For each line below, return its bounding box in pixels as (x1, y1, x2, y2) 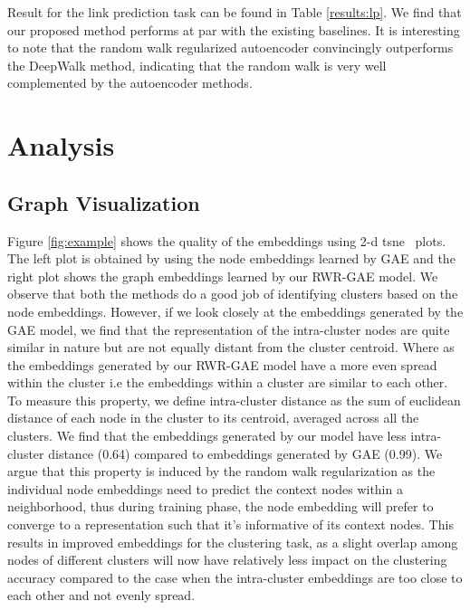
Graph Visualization (7, 188, 200, 216)
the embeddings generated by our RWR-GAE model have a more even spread (7, 355, 437, 374)
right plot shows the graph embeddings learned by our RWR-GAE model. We (7, 266, 438, 285)
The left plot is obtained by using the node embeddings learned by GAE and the (7, 249, 456, 268)
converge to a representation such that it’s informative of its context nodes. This (7, 515, 454, 534)
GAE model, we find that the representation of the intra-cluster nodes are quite (7, 319, 450, 338)
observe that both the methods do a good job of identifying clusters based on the (7, 284, 458, 303)
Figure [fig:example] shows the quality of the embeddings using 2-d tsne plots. (7, 231, 446, 250)
